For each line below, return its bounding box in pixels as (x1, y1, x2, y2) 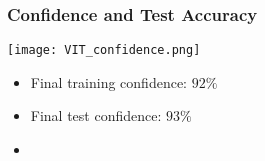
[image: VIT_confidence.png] (7, 43, 201, 58)
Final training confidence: (30, 71, 188, 92)
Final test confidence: (30, 105, 162, 126)
